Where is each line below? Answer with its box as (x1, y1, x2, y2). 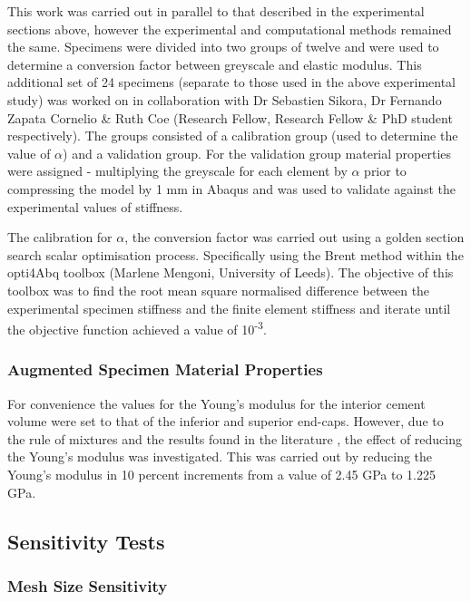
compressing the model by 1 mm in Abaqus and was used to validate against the (7, 179, 456, 198)
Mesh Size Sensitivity (7, 574, 168, 597)
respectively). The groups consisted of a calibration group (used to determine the (7, 126, 458, 145)
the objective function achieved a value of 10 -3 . (7, 317, 267, 338)
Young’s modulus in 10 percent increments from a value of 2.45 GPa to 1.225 (7, 464, 436, 483)
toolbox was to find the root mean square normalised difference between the (7, 280, 430, 299)
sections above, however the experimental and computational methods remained (7, 19, 452, 38)
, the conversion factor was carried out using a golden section (124, 228, 465, 247)
